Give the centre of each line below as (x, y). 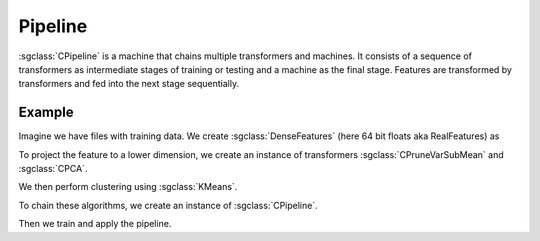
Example (46, 112)
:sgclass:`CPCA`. (53, 169)
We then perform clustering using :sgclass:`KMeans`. (128, 187)
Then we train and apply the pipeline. (95, 224)
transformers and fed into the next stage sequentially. (129, 84)
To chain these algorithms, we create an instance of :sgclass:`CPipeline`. (168, 205)
